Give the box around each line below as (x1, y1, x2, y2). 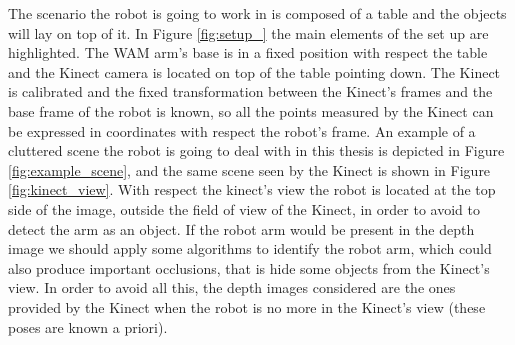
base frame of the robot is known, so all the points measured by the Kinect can (8, 100, 494, 121)
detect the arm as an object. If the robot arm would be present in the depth (8, 218, 475, 239)
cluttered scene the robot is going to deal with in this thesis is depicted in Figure (8, 140, 505, 161)
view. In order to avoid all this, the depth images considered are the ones (8, 277, 456, 298)
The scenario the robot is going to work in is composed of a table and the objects (8, 3, 507, 23)
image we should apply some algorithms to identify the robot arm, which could (8, 238, 492, 259)
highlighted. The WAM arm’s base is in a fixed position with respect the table (8, 42, 488, 63)
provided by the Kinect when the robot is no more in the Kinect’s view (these (8, 296, 486, 317)
